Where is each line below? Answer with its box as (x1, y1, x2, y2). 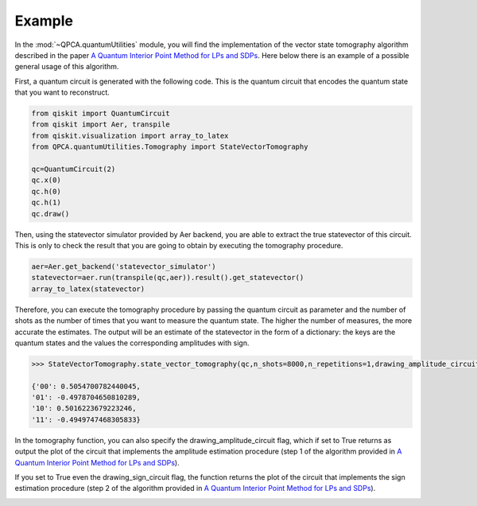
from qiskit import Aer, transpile (31, 120, 170, 129)
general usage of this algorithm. (14, 62, 119, 72)
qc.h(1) (31, 198, 61, 207)
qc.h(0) (31, 187, 61, 196)
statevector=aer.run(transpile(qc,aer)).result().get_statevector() (31, 273, 304, 282)
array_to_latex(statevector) (31, 284, 145, 294)
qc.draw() (31, 209, 70, 218)
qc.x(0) (31, 176, 61, 185)
